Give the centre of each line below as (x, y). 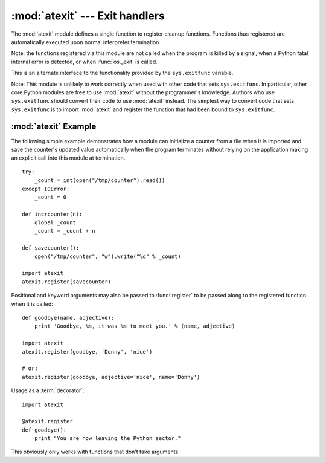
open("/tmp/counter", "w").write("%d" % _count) (107, 256)
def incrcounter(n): (52, 214)
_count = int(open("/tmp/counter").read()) (100, 180)
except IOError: (46, 189)
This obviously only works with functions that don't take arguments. (96, 452)
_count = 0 (50, 197)
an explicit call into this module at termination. (68, 158)
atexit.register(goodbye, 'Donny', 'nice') (87, 351)
